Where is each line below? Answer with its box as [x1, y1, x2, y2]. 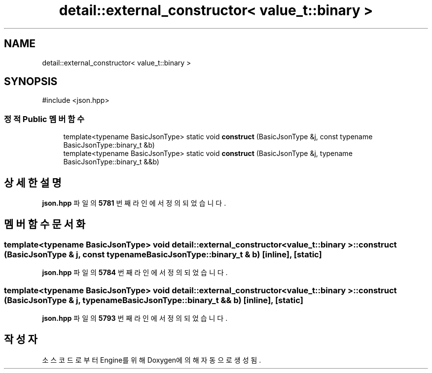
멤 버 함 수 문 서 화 [4, 218, 86, 231]
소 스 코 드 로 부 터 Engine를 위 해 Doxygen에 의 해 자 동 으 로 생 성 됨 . [42, 355, 261, 364]
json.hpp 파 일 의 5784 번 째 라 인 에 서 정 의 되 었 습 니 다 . [42, 268, 228, 277]
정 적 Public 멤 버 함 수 [4, 114, 85, 124]
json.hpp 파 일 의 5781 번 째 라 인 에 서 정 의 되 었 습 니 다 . [42, 199, 226, 208]
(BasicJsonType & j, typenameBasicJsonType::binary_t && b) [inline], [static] [4, 295, 303, 305]
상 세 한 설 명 [4, 176, 62, 189]
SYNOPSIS [4, 75, 58, 88]
